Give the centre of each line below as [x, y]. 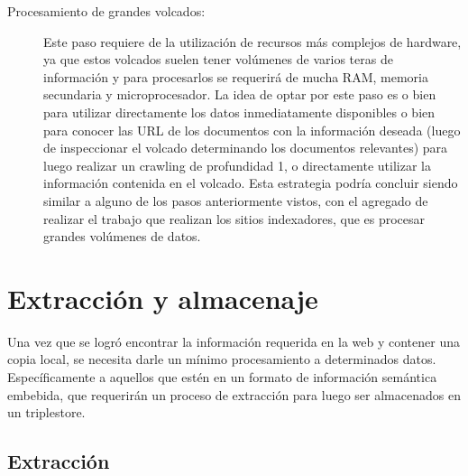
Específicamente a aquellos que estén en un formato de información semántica [222, 377]
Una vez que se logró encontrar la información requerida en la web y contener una [234, 341]
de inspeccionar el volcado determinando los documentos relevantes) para [246, 148]
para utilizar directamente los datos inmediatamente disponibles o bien [239, 112]
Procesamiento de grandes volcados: [106, 11]
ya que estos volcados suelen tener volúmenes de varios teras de [218, 59]
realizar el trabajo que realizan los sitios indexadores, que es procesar [234, 218]
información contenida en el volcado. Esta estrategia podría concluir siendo [251, 183]
